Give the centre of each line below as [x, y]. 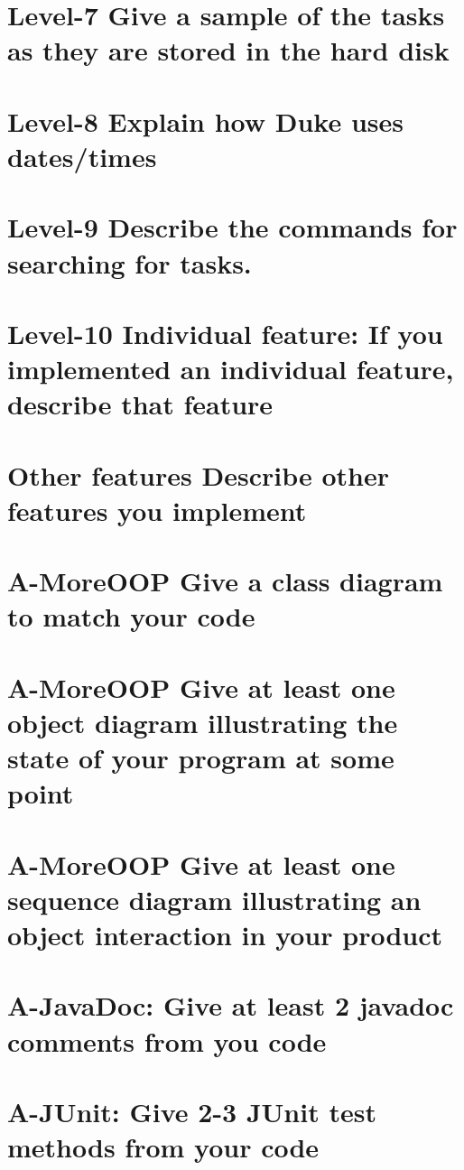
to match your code [131, 616]
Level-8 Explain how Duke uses [205, 121]
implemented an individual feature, [231, 369]
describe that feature [140, 404]
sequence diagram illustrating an [214, 899]
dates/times [82, 156]
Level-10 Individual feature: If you [225, 333]
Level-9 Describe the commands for [232, 227]
